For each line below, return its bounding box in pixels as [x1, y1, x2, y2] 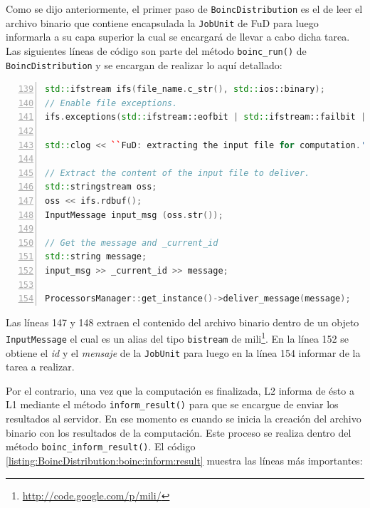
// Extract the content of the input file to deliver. [45, 167, 310, 178]
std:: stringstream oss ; [45, 182, 157, 192]
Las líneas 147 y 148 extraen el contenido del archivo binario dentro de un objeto [6, 314, 359, 329]
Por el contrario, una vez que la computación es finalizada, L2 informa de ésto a [6, 383, 354, 398]
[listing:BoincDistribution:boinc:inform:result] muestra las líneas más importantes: [6, 452, 363, 467]
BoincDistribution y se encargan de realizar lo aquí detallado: [6, 57, 282, 72]
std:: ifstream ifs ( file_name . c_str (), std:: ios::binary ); [45, 84, 325, 95]
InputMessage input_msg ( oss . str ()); [45, 209, 223, 220]
